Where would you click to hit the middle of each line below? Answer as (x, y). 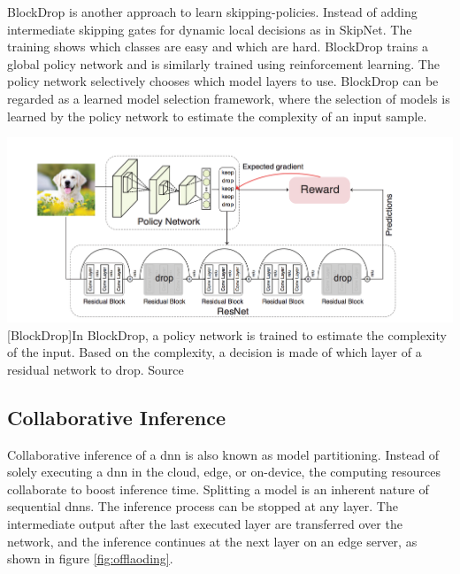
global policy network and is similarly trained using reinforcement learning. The (223, 63)
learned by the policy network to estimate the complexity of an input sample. (217, 116)
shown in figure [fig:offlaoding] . (90, 558)
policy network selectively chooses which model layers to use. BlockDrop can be (223, 81)
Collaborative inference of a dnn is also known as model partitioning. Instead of (223, 454)
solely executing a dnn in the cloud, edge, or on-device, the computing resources (224, 472)
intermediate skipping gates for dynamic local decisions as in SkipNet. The (210, 29)
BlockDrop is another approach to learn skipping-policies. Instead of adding (212, 12)
